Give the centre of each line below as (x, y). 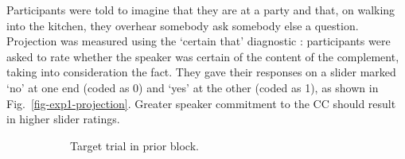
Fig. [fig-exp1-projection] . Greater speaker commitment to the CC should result (201, 103)
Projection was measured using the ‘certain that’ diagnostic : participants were (199, 41)
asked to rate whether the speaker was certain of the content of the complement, (203, 56)
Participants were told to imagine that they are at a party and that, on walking (201, 10)
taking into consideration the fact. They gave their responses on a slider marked (201, 72)
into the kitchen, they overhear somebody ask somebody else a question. (183, 25)
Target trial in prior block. (134, 145)
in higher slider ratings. (63, 119)
